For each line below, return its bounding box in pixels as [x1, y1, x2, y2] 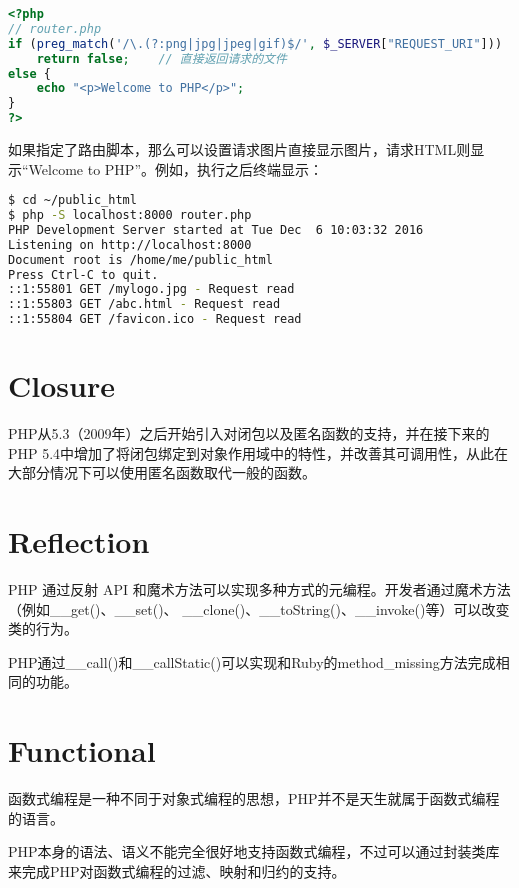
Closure [8, 365, 115, 406]
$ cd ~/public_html [8, 193, 137, 208]
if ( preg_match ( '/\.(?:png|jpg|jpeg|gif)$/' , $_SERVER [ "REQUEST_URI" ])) [8, 36, 503, 51]
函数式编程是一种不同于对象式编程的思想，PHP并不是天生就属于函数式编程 [8, 788, 500, 809]
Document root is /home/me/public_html [8, 252, 273, 267]
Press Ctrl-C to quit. [8, 267, 159, 282]
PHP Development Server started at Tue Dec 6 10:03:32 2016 [8, 222, 424, 237]
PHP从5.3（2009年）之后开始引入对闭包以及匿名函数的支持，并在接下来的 [8, 423, 490, 444]
